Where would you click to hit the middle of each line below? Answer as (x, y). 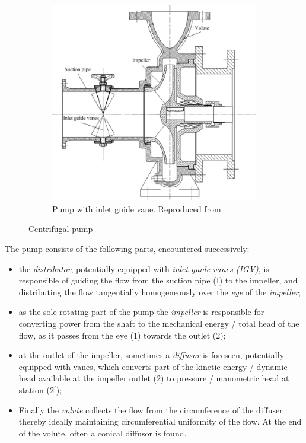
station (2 (36, 389)
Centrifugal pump (61, 229)
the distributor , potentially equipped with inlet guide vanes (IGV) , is (144, 268)
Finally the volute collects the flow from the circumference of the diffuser (151, 409)
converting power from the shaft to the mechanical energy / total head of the (159, 323)
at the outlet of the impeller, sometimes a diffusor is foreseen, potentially (152, 355)
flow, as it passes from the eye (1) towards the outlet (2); (122, 335)
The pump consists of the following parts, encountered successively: (127, 249)
